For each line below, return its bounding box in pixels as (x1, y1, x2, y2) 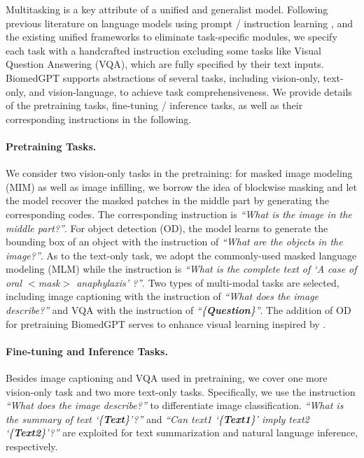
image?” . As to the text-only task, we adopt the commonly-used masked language (6, 248, 357, 262)
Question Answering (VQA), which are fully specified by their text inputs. (6, 57, 324, 71)
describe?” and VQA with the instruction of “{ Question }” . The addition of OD (6, 303, 351, 317)
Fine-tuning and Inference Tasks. (6, 343, 168, 358)
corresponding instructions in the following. (6, 111, 192, 126)
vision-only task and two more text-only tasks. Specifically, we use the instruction (6, 384, 356, 399)
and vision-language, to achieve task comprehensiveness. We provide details (29, 84, 352, 99)
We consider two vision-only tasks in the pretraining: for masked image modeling (6, 166, 353, 180)
